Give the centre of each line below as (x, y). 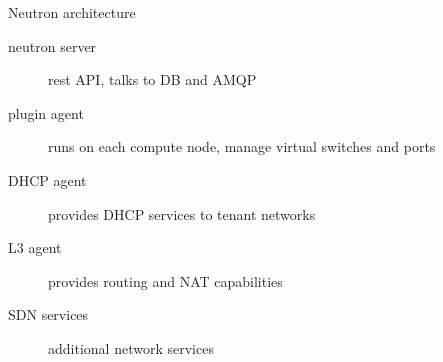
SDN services (48, 314)
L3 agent (35, 247)
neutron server (52, 45)
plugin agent (46, 112)
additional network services (131, 347)
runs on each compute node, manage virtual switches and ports (242, 146)
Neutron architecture (72, 12)
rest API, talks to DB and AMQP (152, 79)
